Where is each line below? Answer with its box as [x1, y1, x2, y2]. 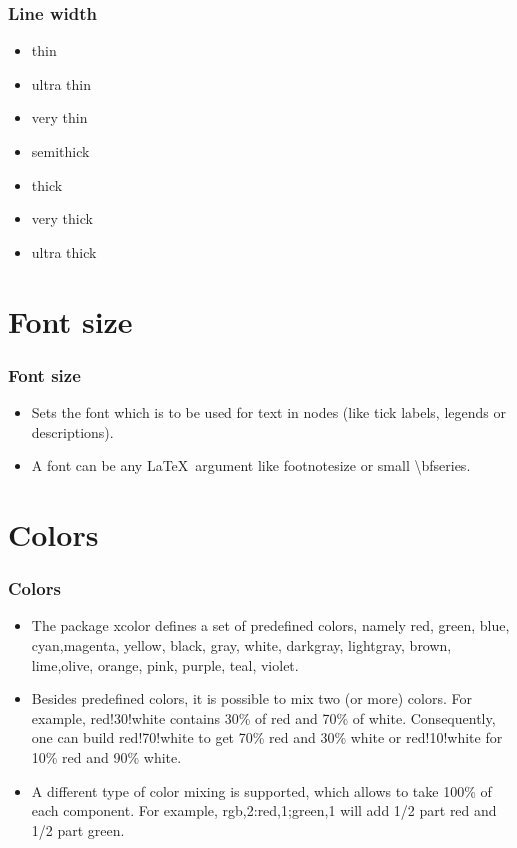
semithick [31, 141, 90, 161]
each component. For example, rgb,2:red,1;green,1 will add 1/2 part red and [31, 800, 497, 821]
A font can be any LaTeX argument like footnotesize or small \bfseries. [31, 455, 471, 476]
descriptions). [31, 421, 114, 442]
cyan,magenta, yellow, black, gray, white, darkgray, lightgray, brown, [31, 634, 452, 655]
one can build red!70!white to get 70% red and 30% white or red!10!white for [31, 727, 503, 748]
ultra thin [31, 73, 91, 94]
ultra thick [31, 241, 97, 262]
